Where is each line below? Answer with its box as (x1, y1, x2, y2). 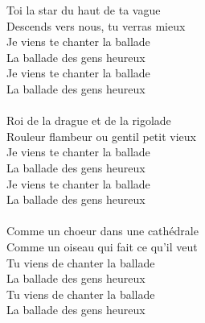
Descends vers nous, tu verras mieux (6, 17, 186, 34)
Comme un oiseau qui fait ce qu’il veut (6, 238, 198, 255)
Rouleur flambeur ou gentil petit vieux (6, 127, 196, 144)
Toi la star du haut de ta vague (6, 2, 161, 18)
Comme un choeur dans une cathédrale (6, 222, 199, 239)
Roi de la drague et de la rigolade (6, 112, 171, 129)
